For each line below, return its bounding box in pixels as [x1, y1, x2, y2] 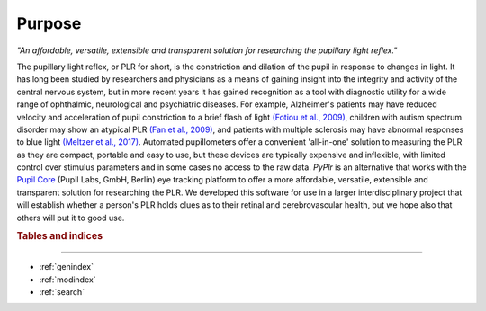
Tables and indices [16, 230, 103, 243]
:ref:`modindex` [39, 274, 96, 285]
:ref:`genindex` [39, 262, 94, 272]
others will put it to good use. [16, 212, 125, 223]
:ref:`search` [39, 287, 85, 298]
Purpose [16, 13, 82, 33]
